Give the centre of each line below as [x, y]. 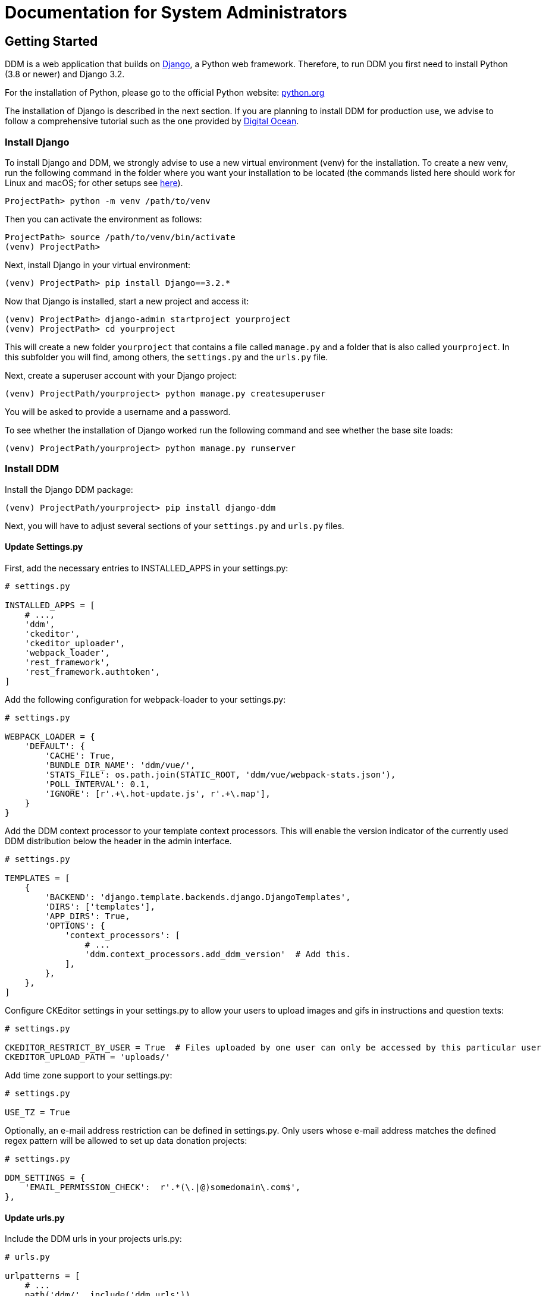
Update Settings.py [44, 547]
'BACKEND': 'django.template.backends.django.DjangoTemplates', [198, 897]
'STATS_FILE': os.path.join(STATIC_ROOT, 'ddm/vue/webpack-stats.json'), [220, 774]
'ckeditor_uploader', [75, 643]
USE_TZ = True [37, 1112]
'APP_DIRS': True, [87, 916]
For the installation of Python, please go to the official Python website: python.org [165, 93]
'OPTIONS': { [75, 925]
